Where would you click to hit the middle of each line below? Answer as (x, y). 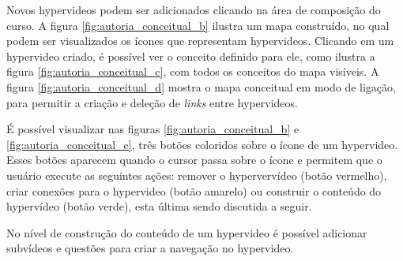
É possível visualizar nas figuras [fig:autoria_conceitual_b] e (153, 129)
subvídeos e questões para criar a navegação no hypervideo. (150, 248)
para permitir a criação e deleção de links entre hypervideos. (152, 102)
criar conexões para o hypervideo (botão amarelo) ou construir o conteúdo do (194, 190)
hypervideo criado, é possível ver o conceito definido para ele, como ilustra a (191, 56)
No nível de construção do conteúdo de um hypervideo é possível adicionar (187, 232)
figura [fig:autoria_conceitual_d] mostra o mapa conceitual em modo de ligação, (201, 86)
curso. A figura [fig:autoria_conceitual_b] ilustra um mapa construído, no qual (198, 25)
